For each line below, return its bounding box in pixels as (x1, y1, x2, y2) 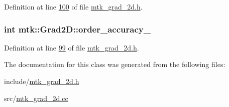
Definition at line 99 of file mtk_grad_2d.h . (4, 42, 139, 52)
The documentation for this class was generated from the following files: (4, 59, 225, 69)
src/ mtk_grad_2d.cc (4, 92, 68, 103)
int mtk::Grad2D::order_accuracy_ (4, 22, 151, 35)
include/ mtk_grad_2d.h (4, 76, 79, 86)
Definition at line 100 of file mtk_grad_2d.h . (4, 1, 143, 11)
